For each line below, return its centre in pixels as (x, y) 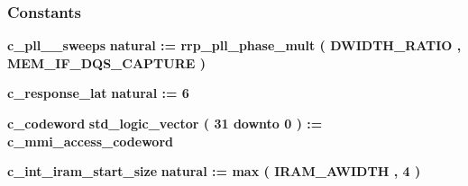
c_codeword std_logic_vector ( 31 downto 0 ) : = (165, 123)
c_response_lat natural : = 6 (98, 93)
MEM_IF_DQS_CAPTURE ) (106, 62)
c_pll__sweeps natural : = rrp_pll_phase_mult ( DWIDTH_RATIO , (234, 45)
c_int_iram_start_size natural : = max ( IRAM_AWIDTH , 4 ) (214, 171)
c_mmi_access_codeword (90, 141)
